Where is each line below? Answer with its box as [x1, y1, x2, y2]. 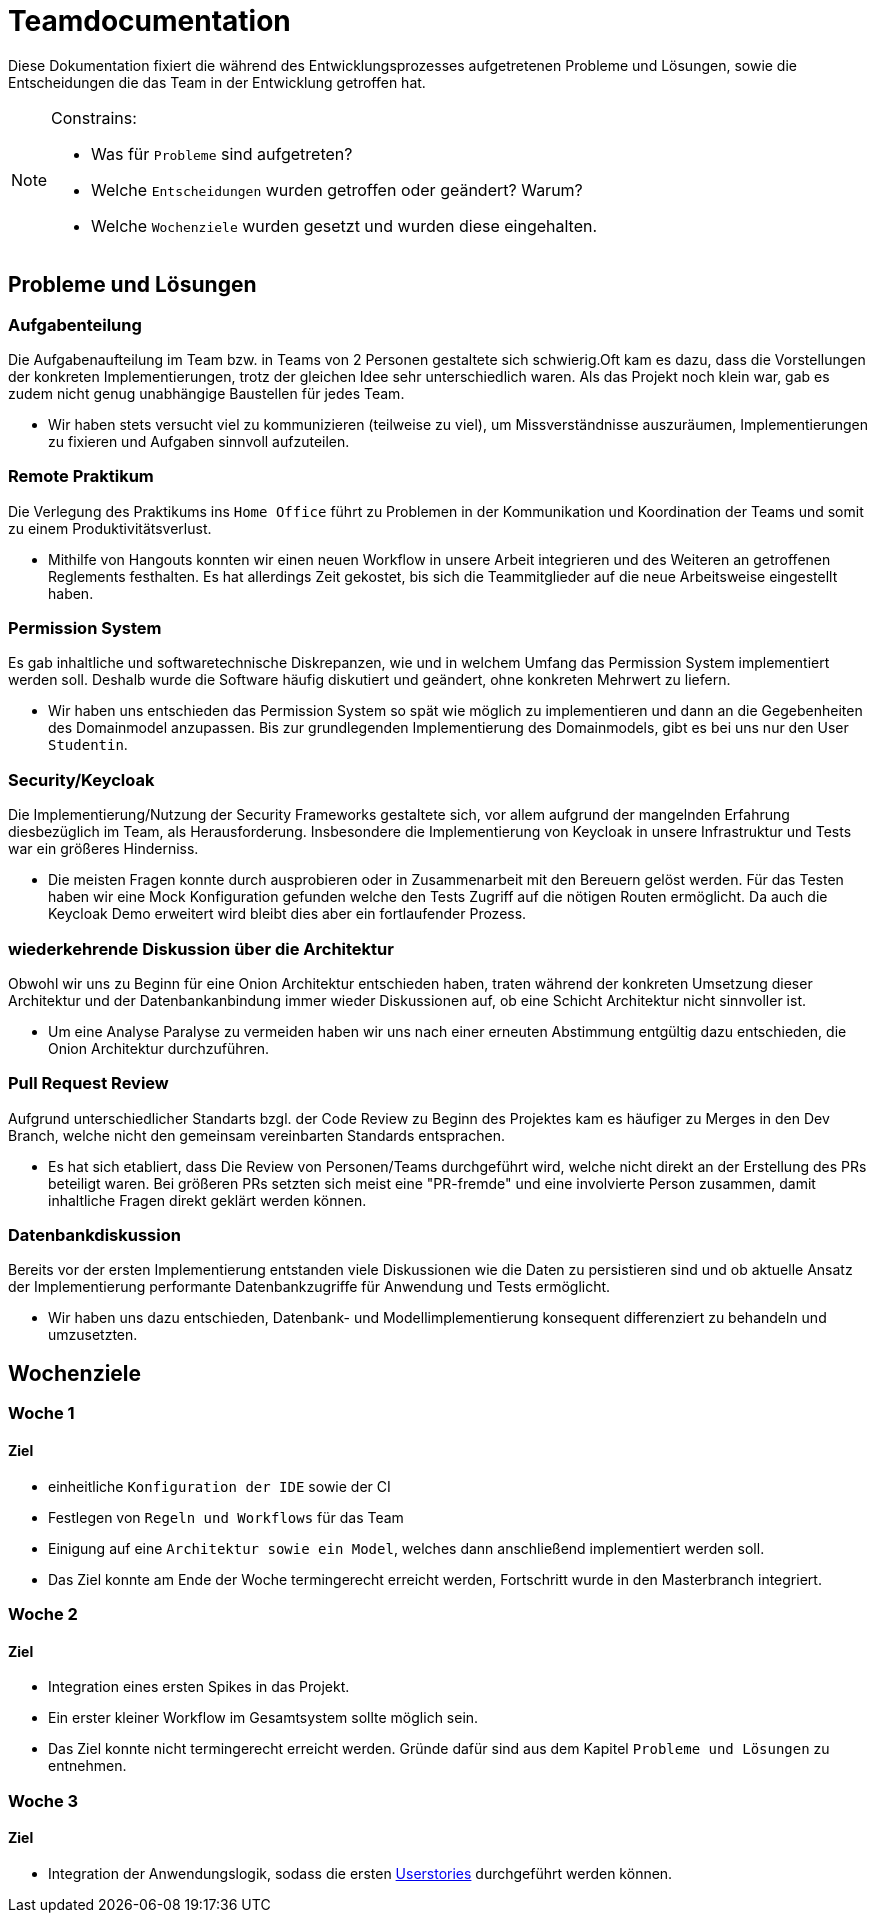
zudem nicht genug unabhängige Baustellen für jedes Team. [8, 384, 405, 402]
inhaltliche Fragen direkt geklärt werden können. [48, 1191, 367, 1209]
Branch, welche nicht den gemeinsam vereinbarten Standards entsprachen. [8, 1126, 505, 1144]
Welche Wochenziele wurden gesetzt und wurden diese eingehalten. [91, 215, 598, 236]
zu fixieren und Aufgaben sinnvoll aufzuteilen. [48, 432, 350, 450]
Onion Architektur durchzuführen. [48, 1039, 270, 1057]
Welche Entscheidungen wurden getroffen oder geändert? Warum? [91, 179, 583, 200]
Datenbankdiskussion [8, 1225, 181, 1246]
